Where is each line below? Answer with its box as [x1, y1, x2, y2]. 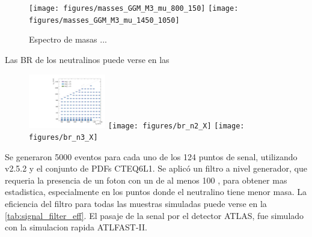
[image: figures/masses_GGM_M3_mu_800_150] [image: [29, 4, 239, 13]
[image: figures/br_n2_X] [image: [108, 121, 245, 130]
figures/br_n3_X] [29, 133, 98, 142]
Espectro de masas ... [29, 33, 107, 46]
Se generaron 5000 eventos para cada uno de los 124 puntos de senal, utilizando [5, 150, 298, 163]
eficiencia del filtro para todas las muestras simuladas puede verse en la [5, 197, 267, 210]
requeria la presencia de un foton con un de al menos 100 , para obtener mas [5, 173, 287, 186]
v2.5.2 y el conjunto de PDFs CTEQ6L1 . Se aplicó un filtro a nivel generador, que [5, 162, 307, 175]
